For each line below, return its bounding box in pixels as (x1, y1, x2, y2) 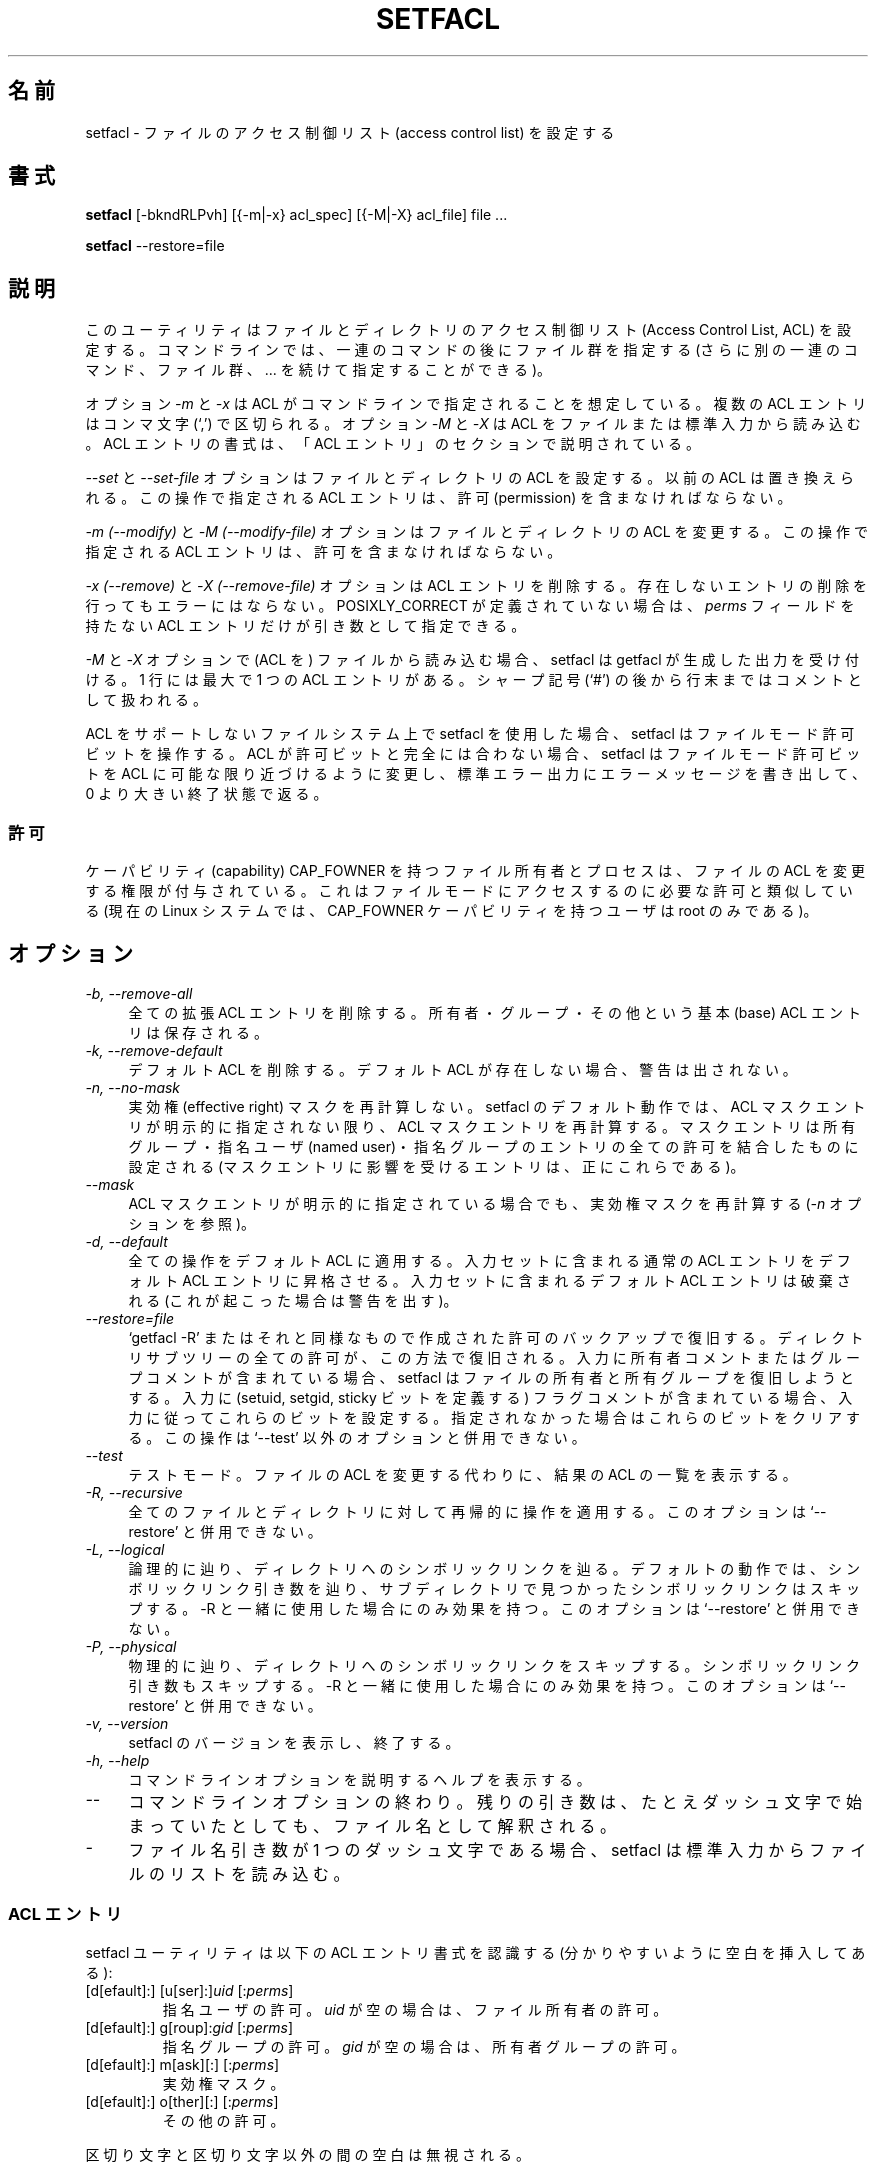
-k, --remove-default (85, 1041, 223, 1059)
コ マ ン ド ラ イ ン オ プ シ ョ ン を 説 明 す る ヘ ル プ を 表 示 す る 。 (128, 1770, 591, 1788)
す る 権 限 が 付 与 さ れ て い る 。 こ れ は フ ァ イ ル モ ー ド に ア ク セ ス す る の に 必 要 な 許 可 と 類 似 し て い (85, 882, 853, 900)
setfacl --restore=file (85, 237, 225, 255)
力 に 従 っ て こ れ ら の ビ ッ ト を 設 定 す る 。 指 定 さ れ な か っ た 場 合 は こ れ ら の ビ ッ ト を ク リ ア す (128, 1408, 860, 1426)
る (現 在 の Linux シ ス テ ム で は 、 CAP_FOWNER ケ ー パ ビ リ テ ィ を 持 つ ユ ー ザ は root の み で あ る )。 (85, 902, 818, 920)
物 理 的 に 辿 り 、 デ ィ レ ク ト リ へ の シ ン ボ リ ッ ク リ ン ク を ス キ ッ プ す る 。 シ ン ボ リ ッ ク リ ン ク (128, 1656, 860, 1674)
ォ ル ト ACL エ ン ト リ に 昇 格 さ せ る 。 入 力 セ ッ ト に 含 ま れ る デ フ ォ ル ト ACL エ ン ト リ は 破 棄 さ (128, 1271, 851, 1289)
